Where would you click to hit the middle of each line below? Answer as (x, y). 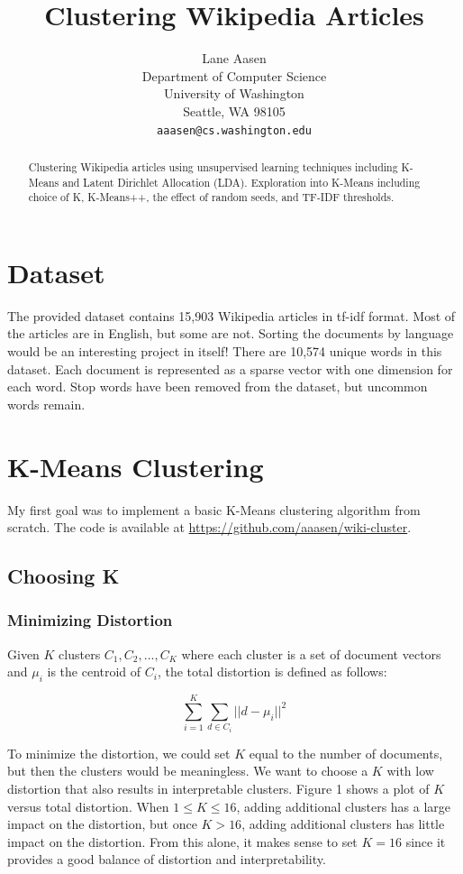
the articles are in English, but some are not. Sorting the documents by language (231, 333)
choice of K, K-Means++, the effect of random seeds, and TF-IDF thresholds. (211, 197)
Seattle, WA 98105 (234, 110)
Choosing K (64, 576)
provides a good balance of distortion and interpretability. (167, 859)
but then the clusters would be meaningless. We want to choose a (188, 771)
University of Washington (234, 93)
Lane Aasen (234, 58)
